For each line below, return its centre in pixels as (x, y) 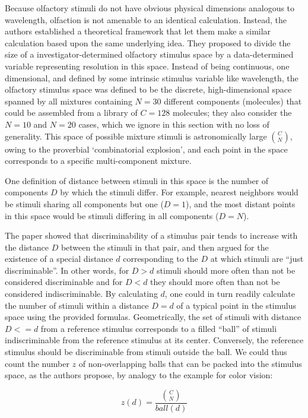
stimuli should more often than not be (226, 270)
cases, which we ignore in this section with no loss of (174, 124)
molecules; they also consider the (232, 113)
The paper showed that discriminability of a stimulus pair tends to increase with (151, 235)
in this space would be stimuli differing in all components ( (112, 215)
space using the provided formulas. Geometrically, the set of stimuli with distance (153, 317)
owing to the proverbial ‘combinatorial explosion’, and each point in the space (146, 149)
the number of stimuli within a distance (77, 305)
